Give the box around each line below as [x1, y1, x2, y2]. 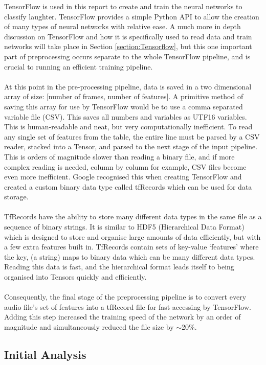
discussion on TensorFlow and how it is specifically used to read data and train [4, 31, 252, 41]
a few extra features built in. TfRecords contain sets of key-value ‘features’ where [4, 241, 259, 252]
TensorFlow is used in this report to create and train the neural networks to [4, 1, 242, 11]
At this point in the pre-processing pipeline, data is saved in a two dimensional [4, 81, 252, 92]
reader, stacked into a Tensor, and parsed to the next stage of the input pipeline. [4, 141, 258, 152]
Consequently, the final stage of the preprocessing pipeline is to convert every [4, 291, 247, 302]
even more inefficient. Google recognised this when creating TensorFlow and [4, 171, 242, 182]
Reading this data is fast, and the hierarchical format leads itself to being [4, 261, 234, 272]
